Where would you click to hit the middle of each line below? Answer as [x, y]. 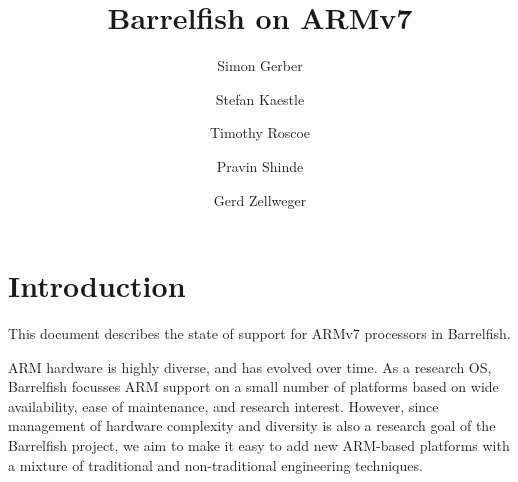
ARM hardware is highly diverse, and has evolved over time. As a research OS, [250, 366]
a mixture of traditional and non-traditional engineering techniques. [215, 464]
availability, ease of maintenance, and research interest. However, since [223, 405]
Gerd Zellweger [260, 199]
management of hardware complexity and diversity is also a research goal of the [252, 425]
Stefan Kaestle [260, 98]
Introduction [97, 285]
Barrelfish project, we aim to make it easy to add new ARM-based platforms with [259, 445]
